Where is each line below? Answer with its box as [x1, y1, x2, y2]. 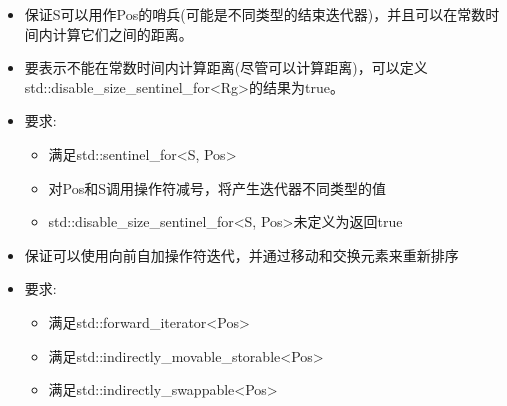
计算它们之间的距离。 [52, 23, 193, 44]
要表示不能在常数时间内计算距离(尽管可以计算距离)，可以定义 [24, 57, 428, 78]
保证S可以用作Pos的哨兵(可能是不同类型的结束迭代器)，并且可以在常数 [24, 4, 486, 24]
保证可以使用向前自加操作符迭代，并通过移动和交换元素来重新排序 [24, 244, 459, 265]
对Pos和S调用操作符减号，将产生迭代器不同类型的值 [48, 177, 387, 198]
